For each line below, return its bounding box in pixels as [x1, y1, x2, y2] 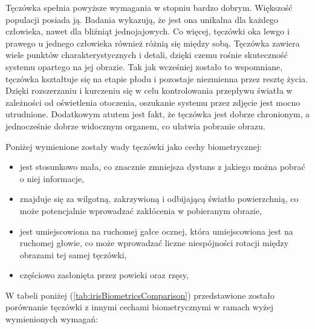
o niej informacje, [19, 172, 85, 184]
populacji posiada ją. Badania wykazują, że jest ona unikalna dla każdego [5, 13, 279, 25]
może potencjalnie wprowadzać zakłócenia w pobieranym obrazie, [19, 204, 262, 217]
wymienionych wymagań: [5, 313, 98, 325]
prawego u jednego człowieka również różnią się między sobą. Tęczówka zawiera [5, 36, 300, 49]
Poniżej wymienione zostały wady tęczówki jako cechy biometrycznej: [5, 140, 262, 152]
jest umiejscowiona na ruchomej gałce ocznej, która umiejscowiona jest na [19, 224, 293, 237]
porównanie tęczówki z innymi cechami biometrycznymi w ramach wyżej [5, 301, 274, 313]
